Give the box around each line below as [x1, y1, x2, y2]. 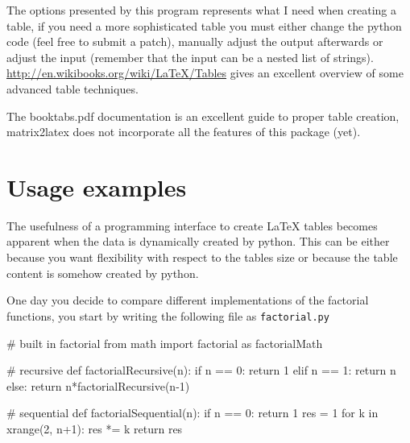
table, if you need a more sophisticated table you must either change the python [6, 17, 402, 34]
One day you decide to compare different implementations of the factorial [6, 292, 369, 308]
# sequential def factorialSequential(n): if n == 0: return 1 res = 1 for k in [6, 404, 379, 421]
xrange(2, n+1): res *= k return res [6, 420, 183, 437]
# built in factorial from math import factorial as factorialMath [6, 334, 323, 351]
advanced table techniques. [6, 80, 139, 97]
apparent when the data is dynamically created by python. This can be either [6, 233, 390, 250]
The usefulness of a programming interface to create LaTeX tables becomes [6, 217, 378, 234]
